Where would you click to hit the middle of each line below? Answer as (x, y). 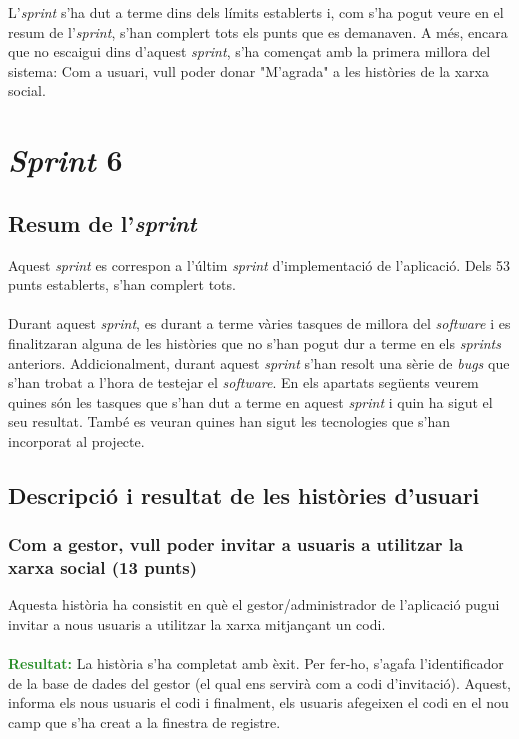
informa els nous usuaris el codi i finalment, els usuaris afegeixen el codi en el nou (258, 702)
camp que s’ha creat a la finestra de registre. (144, 721)
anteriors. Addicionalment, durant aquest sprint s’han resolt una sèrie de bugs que (259, 362)
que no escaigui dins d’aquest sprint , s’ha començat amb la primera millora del (249, 51)
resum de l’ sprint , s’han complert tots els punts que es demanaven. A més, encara (258, 31)
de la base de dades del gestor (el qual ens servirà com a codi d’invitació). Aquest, (259, 682)
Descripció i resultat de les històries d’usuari (244, 494)
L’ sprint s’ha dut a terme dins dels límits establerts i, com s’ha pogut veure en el (256, 12)
